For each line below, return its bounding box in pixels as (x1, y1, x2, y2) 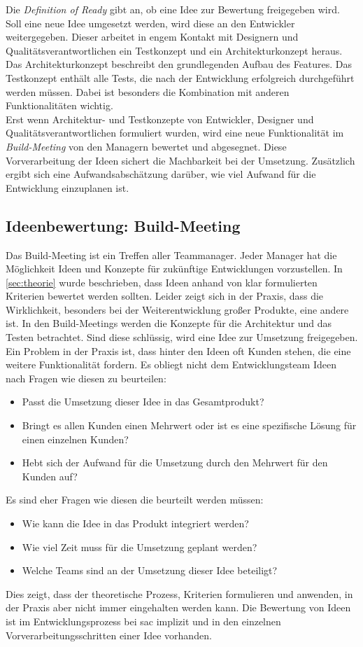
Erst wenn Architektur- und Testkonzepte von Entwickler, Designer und (6, 111, 314, 126)
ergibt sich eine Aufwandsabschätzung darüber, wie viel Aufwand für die (6, 167, 316, 181)
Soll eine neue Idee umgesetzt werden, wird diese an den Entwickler (6, 15, 295, 30)
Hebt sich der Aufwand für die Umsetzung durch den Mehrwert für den (22, 455, 328, 470)
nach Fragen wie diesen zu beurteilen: (6, 370, 166, 385)
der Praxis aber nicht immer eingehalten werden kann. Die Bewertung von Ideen (6, 600, 351, 615)
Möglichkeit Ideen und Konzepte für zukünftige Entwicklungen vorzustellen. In (6, 261, 343, 276)
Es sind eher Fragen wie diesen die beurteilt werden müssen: (6, 492, 264, 507)
